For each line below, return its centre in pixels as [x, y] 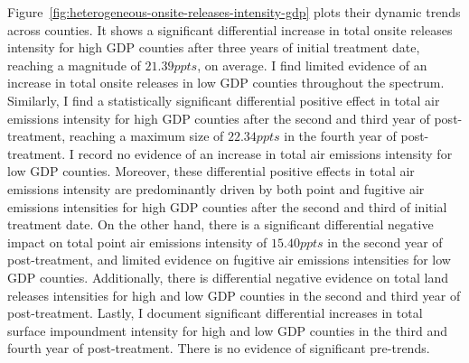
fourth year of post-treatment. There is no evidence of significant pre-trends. [219, 348]
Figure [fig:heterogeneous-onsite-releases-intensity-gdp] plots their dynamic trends [234, 12]
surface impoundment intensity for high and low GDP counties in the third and [228, 330]
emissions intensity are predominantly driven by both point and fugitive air [216, 188]
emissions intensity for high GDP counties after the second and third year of [219, 118]
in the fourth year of [340, 136]
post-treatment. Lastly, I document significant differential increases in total [215, 313]
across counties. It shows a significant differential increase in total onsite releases [230, 29]
